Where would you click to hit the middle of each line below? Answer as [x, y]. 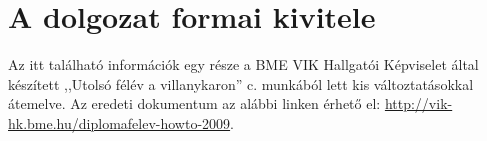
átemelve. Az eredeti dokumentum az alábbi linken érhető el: [194, 103]
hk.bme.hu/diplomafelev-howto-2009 [119, 122]
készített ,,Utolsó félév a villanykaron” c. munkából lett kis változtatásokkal [241, 83]
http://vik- [418, 103]
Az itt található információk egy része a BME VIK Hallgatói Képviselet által [243, 64]
